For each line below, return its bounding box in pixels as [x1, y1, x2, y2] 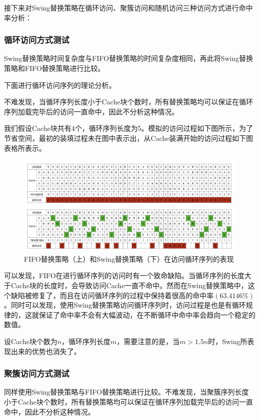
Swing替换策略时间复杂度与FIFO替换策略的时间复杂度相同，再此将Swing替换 [4, 53, 253, 63]
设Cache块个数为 [4, 336, 57, 346]
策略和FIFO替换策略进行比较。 [4, 63, 105, 73]
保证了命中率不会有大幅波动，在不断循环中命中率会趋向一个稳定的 [38, 309, 256, 320]
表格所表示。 [4, 142, 46, 153]
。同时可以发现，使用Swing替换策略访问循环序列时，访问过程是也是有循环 [4, 300, 246, 310]
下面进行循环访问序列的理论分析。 [4, 79, 116, 90]
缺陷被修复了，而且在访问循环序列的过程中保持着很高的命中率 [10, 290, 214, 300]
